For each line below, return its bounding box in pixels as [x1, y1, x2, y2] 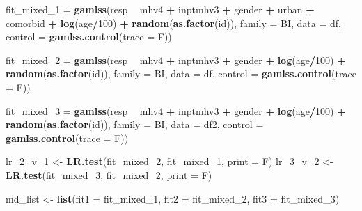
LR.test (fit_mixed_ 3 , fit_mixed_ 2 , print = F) [6, 167, 212, 182]
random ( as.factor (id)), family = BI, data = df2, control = [6, 117, 264, 132]
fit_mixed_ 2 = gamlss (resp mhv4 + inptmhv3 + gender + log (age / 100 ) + [6, 52, 346, 67]
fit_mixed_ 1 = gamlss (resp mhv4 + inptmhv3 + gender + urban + [6, 2, 315, 16]
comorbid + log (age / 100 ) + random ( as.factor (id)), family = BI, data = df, [6, 15, 341, 30]
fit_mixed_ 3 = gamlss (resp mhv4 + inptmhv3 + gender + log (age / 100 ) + [6, 103, 346, 118]
